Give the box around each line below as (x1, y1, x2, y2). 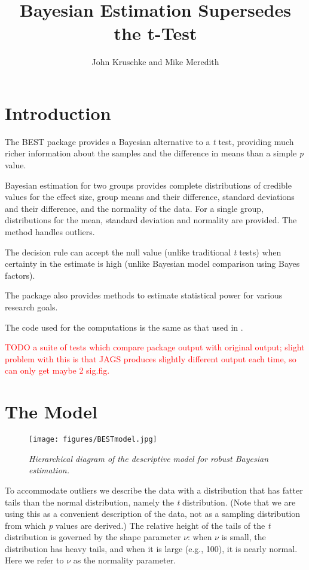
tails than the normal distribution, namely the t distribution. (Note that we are (5, 495, 296, 508)
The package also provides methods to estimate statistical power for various (5, 289, 283, 301)
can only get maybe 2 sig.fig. (5, 364, 110, 377)
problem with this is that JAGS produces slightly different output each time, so (5, 352, 296, 365)
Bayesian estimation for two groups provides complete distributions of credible (5, 178, 292, 191)
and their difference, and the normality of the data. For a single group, (5, 202, 264, 214)
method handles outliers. (5, 226, 95, 238)
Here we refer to (5, 554, 64, 566)
